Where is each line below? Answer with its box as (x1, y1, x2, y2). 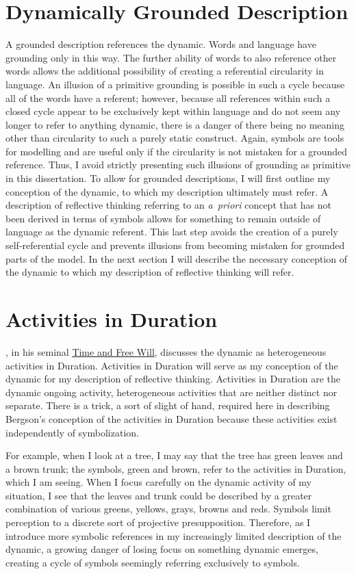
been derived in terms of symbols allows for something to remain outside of (5, 211, 321, 225)
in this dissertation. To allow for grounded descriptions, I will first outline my (5, 171, 331, 185)
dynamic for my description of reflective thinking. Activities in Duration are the (5, 371, 341, 386)
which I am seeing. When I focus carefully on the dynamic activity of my (5, 475, 312, 489)
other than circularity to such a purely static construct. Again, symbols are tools (5, 131, 344, 145)
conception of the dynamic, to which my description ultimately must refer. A (5, 184, 329, 198)
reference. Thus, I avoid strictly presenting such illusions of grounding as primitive (5, 157, 351, 172)
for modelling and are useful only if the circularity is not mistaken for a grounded (5, 144, 348, 158)
